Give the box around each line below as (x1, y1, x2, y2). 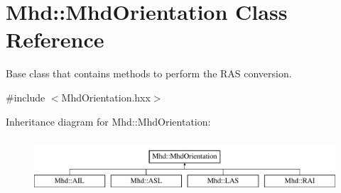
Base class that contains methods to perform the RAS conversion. (6, 66, 292, 81)
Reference (6, 25, 104, 54)
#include (6, 89, 45, 104)
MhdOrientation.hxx (61, 89, 151, 104)
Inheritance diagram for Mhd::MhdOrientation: (6, 114, 211, 128)
